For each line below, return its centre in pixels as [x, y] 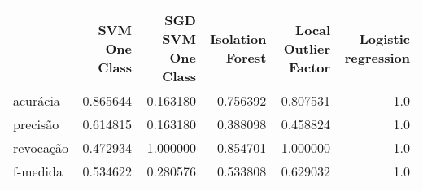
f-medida [38, 171]
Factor [310, 67]
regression [377, 57]
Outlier [307, 48]
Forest [246, 57]
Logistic [384, 39]
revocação [41, 148]
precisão [36, 124]
